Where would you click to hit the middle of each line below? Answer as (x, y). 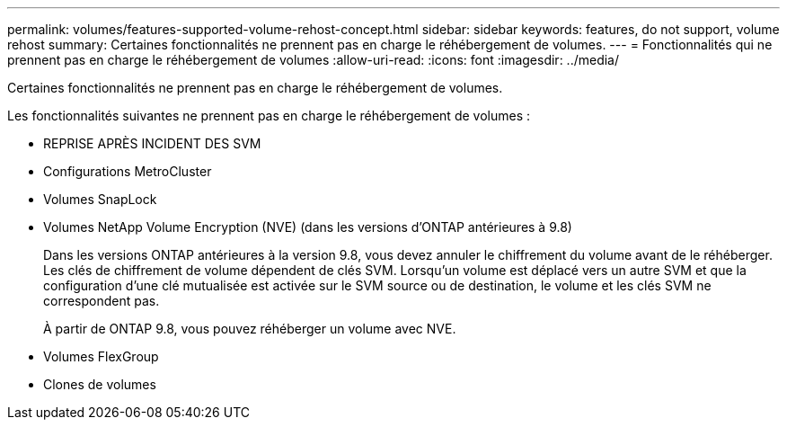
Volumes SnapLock (100, 199)
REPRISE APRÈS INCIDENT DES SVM (152, 143)
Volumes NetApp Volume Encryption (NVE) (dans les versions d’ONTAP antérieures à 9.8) (308, 227)
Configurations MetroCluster (128, 171)
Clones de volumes (100, 384)
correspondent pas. (102, 301)
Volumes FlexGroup (101, 356)
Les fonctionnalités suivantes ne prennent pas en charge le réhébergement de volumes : (269, 116)
